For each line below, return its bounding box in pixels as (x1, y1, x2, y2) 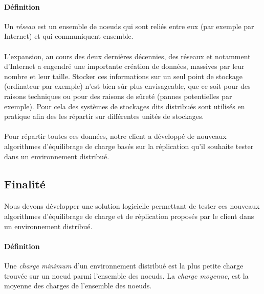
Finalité (4, 176, 46, 191)
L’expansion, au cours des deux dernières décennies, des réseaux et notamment (4, 51, 251, 61)
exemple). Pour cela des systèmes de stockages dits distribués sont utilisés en (4, 101, 245, 111)
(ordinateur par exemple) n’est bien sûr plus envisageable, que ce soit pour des (4, 81, 251, 91)
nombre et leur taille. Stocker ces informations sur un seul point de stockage (4, 70, 243, 81)
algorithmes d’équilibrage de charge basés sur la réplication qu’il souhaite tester (4, 140, 254, 151)
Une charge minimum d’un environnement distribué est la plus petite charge (4, 260, 244, 271)
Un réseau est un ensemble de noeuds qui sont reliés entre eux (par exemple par (4, 20, 254, 31)
